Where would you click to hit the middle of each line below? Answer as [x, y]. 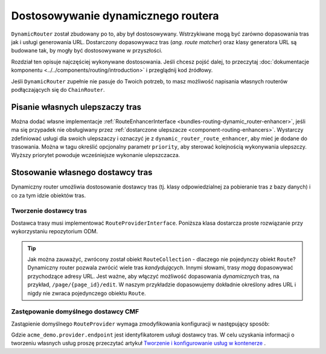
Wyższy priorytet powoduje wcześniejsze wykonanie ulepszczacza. [96, 155]
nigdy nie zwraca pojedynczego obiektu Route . [87, 293]
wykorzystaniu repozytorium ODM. [55, 231]
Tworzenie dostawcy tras [49, 211]
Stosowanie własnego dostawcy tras [82, 172]
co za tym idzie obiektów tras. [49, 195]
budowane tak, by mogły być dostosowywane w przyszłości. [87, 51]
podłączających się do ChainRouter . [58, 89]
